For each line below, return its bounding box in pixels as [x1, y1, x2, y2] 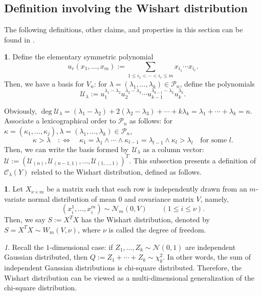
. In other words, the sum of [163, 251, 251, 262]
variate [4, 193, 26, 204]
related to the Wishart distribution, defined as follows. [31, 166, 202, 177]
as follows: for [129, 115, 172, 126]
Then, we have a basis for [4, 78, 84, 89]
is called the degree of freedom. [108, 224, 206, 235]
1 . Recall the [4, 241, 44, 252]
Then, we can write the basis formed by [4, 143, 128, 154]
